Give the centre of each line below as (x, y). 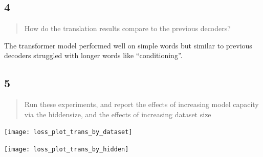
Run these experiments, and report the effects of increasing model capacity (141, 104)
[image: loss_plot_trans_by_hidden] (67, 150)
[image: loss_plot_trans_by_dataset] (68, 132)
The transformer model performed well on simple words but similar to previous (128, 45)
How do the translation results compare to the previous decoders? (127, 28)
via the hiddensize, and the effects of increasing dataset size (118, 114)
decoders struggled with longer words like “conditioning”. (93, 55)
